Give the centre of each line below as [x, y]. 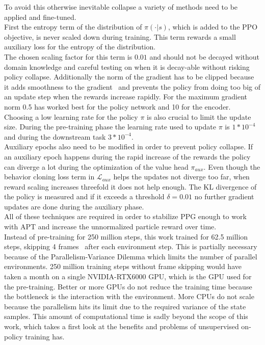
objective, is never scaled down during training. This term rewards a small [120, 36]
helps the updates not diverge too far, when [181, 177]
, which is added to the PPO [213, 27]
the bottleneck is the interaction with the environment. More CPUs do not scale [129, 296]
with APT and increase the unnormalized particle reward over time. [110, 227]
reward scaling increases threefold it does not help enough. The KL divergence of [130, 186]
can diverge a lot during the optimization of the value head [96, 166]
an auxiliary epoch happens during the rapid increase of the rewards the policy [127, 156]
